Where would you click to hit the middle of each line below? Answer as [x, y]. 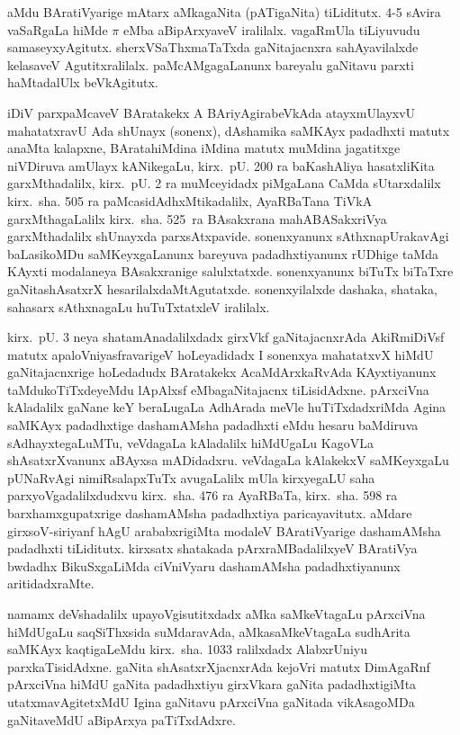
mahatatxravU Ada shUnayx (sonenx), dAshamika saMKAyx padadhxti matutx [229, 130]
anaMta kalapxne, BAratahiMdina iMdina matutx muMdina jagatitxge [204, 148]
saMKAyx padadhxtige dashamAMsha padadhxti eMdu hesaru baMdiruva [213, 425]
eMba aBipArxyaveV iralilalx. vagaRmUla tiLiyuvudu [271, 29]
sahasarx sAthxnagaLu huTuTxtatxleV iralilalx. [139, 306]
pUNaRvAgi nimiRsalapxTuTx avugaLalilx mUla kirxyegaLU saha [191, 477]
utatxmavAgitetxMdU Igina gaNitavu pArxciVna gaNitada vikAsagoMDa [211, 701]
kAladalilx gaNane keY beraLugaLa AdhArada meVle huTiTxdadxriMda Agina [227, 407]
